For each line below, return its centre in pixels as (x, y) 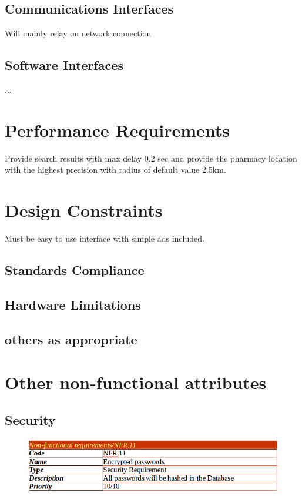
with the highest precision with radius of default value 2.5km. (115, 170)
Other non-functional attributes (136, 382)
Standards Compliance (75, 270)
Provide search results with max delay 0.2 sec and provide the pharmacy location (151, 158)
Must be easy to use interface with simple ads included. (105, 238)
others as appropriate (71, 339)
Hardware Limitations (73, 304)
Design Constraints (84, 210)
